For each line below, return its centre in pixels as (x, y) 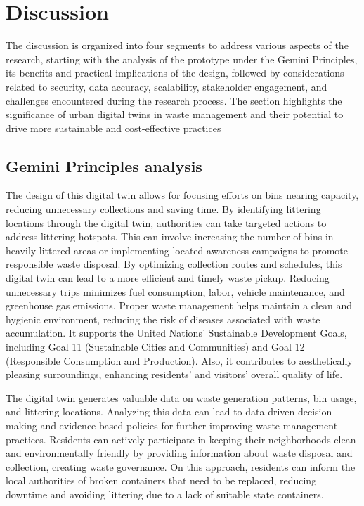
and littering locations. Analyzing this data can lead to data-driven (150, 411)
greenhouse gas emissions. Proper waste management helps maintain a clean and (179, 305)
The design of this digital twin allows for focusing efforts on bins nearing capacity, (182, 195)
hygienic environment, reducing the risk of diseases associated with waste (163, 319)
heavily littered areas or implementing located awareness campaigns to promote (177, 250)
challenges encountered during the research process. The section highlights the (174, 100)
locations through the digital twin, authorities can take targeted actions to (166, 222)
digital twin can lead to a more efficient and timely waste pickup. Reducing (168, 278)
